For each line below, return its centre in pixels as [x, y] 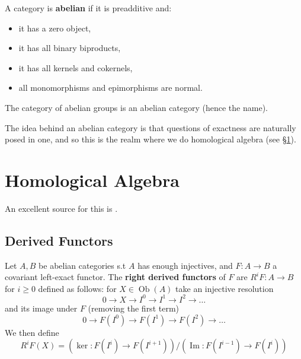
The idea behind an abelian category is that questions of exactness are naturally [150, 127]
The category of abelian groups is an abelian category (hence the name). [136, 107]
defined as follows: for [77, 288]
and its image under [41, 308]
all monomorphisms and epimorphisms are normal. [111, 88]
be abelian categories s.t [82, 265]
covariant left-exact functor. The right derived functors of [115, 277]
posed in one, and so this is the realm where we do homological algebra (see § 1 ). [150, 139]
